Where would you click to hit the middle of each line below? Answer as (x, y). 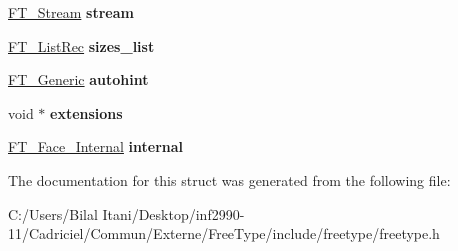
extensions (86, 112)
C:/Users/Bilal (53, 213)
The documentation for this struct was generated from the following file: (229, 179)
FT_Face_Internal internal (96, 146)
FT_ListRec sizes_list (81, 45)
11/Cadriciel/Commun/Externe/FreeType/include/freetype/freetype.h (224, 233)
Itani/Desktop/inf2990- (173, 213)
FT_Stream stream (71, 12)
